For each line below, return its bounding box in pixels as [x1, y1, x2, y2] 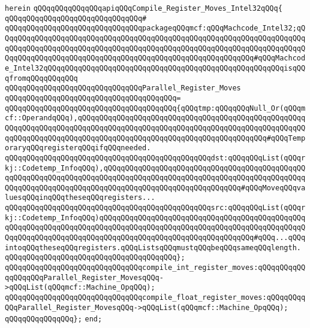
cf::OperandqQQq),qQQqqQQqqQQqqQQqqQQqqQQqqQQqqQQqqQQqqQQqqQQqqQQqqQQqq [5, 114, 306, 123]
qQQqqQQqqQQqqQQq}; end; [5, 315, 103, 324]
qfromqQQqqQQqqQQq [5, 74, 78, 83]
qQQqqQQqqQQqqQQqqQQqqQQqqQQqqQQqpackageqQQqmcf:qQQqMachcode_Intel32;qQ [5, 24, 306, 33]
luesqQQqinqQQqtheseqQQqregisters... [5, 193, 155, 202]
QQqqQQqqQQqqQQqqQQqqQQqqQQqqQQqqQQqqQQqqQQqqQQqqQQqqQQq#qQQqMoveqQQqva [5, 183, 306, 192]
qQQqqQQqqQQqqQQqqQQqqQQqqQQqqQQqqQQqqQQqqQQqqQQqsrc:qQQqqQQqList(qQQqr [5, 204, 306, 212]
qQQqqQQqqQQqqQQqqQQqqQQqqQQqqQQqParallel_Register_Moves [5, 84, 241, 93]
